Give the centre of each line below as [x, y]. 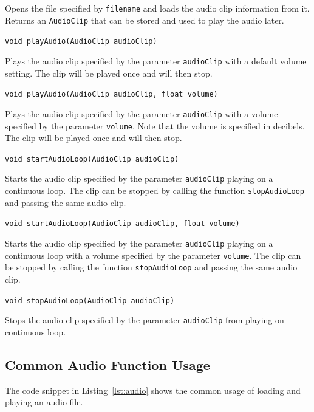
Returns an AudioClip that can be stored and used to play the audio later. [145, 20]
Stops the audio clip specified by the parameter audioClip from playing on [145, 320]
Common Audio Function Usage [108, 364]
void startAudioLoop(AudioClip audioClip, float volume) [122, 224]
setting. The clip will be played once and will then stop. [109, 73]
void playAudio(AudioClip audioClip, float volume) [111, 94]
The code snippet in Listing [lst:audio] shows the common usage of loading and [153, 390]
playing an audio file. [44, 402]
